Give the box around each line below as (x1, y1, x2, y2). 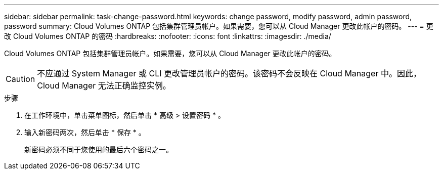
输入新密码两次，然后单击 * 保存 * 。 (24, 128, 146, 137)
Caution (6, 74, 35, 84)
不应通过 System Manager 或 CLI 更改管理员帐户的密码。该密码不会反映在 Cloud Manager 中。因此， (37, 68, 421, 78)
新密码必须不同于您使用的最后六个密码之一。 (24, 145, 173, 154)
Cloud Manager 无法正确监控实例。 (37, 80, 171, 91)
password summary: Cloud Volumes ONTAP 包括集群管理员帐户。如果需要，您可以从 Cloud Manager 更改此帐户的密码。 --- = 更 (4, 22, 433, 30)
